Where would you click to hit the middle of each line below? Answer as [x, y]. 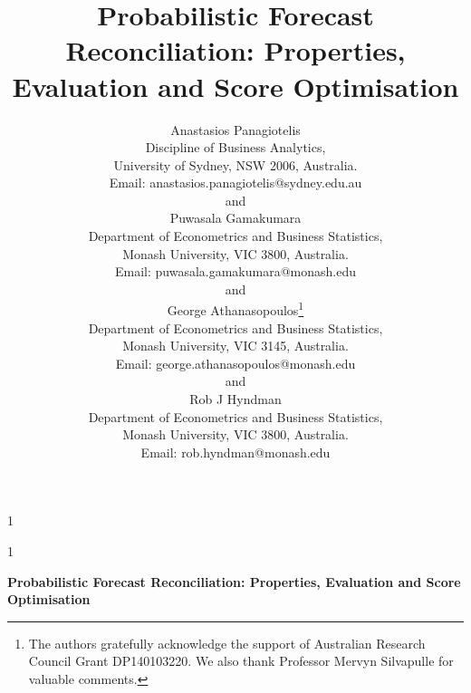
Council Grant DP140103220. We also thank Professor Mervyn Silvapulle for [241, 661]
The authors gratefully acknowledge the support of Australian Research [227, 643]
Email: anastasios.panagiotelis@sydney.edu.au [235, 183]
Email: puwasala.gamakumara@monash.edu [235, 271]
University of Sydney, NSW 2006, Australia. [235, 164]
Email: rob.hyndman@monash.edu [235, 452]
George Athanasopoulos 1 [235, 309]
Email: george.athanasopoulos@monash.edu [235, 363]
